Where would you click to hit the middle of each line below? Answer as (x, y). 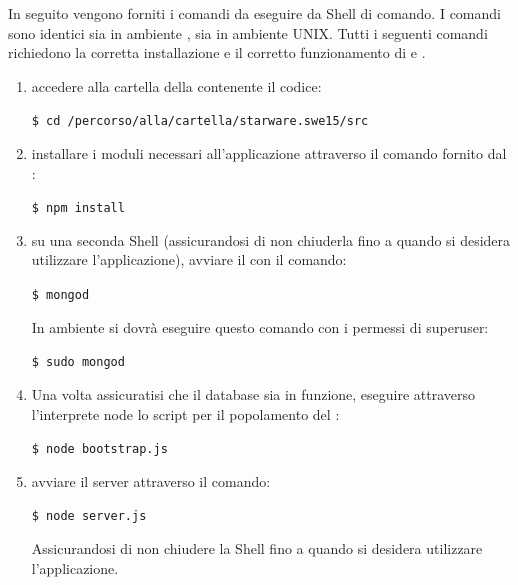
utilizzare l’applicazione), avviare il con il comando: (189, 259)
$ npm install (78, 208)
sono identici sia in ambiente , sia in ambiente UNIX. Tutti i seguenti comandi (248, 32)
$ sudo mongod (78, 362)
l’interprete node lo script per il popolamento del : (185, 413)
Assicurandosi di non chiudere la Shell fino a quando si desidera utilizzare (257, 548)
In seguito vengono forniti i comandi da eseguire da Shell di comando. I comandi (254, 13)
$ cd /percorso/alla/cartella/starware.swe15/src (200, 121)
